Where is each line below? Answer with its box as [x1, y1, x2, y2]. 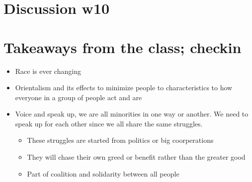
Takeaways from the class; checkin [3, 37, 242, 57]
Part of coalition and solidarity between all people [27, 168, 179, 179]
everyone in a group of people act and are [15, 92, 142, 102]
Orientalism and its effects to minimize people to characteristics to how [15, 82, 233, 93]
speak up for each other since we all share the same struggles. [15, 118, 203, 128]
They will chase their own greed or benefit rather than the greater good [27, 152, 246, 162]
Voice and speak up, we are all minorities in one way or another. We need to [15, 109, 249, 119]
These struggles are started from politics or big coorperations [27, 135, 214, 145]
